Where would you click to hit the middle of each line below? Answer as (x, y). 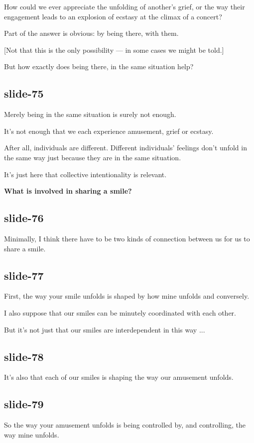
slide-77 (24, 275)
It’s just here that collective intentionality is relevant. (85, 174)
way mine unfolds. (32, 434)
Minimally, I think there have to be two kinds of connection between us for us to (127, 238)
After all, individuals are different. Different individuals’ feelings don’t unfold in (126, 148)
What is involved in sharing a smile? (68, 191)
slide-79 (24, 404)
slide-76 (24, 218)
